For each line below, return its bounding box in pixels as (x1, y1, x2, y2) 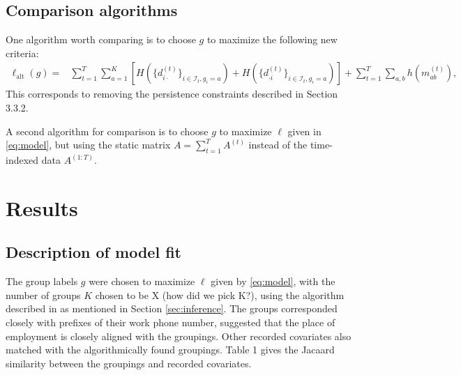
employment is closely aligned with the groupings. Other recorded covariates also (6, 328, 352, 343)
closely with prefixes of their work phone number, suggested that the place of (6, 314, 335, 329)
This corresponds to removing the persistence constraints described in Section (6, 86, 338, 101)
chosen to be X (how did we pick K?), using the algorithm (95, 287, 345, 302)
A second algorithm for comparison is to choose (6, 123, 209, 138)
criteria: (6, 45, 39, 60)
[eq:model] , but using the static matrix (6, 137, 171, 152)
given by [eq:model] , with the (211, 274, 335, 289)
